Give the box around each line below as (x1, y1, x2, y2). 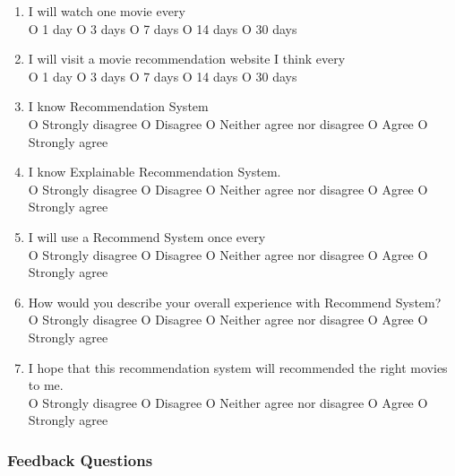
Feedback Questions (7, 448, 153, 471)
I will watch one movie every (28, 2, 185, 20)
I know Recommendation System (28, 97, 209, 116)
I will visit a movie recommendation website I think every (28, 49, 346, 68)
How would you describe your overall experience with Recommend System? (28, 292, 442, 311)
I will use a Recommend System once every (28, 227, 266, 246)
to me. (28, 376, 64, 394)
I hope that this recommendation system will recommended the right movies (28, 358, 448, 376)
